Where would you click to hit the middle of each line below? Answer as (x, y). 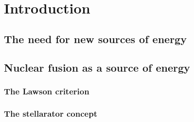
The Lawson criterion (47, 91)
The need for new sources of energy (95, 38)
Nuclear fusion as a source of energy (97, 67)
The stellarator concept (51, 113)
